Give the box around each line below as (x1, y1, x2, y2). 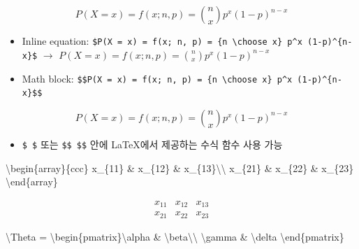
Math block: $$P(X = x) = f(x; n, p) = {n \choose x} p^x (22, 71, 293, 85)
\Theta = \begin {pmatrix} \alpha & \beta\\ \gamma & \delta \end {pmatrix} (6, 229, 344, 243)
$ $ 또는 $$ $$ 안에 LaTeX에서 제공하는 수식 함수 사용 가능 (22, 136, 283, 151)
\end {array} (6, 174, 58, 189)
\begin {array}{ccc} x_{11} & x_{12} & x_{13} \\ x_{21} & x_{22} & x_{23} (6, 160, 354, 175)
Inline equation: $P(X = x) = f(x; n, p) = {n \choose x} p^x (22, 34, 302, 48)
